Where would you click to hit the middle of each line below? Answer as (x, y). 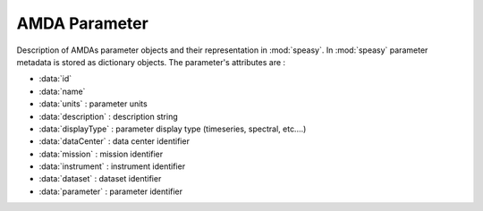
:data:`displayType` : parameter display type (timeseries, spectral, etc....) (173, 129)
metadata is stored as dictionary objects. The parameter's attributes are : (151, 62)
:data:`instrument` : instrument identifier (112, 166)
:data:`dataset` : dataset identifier (100, 179)
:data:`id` (55, 79)
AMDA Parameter (83, 23)
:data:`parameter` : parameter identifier (111, 191)
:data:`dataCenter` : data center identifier (114, 141)
